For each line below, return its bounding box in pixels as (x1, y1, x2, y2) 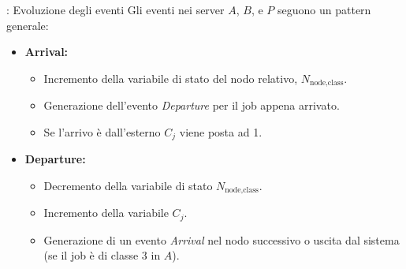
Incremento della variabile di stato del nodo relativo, (43, 69, 298, 86)
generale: (6, 17, 49, 33)
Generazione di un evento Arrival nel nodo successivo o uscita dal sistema (43, 231, 400, 248)
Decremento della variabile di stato (43, 177, 213, 193)
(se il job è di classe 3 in (43, 247, 161, 263)
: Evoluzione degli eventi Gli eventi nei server (6, 2, 225, 17)
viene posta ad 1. (179, 123, 263, 140)
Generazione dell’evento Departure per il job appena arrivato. (43, 97, 340, 114)
